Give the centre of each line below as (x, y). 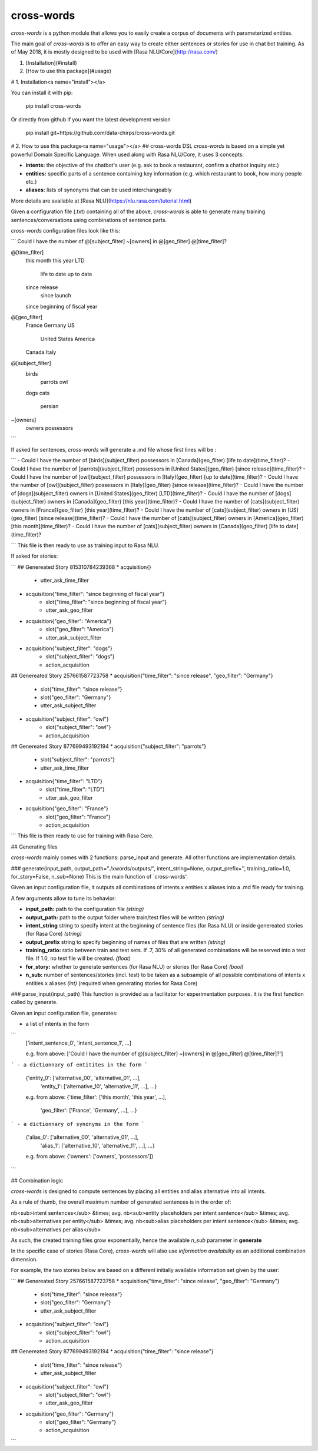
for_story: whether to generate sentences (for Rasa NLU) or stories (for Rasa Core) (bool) (135, 966)
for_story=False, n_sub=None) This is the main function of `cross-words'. (100, 876)
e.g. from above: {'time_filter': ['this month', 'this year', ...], (96, 1097)
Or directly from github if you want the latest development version (91, 119)
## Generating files (34, 847)
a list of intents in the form (57, 1024)
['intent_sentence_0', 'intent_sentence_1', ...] (79, 1043)
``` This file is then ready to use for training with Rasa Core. (82, 836)
